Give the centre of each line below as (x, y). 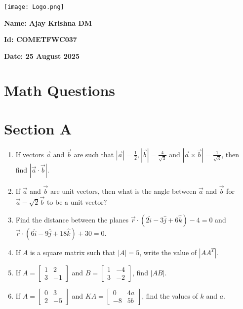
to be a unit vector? (77, 201)
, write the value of (168, 252)
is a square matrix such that (73, 252)
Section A (38, 129)
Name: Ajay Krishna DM (48, 22)
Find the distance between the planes (72, 219)
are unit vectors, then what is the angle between (123, 191)
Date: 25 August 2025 (42, 56)
